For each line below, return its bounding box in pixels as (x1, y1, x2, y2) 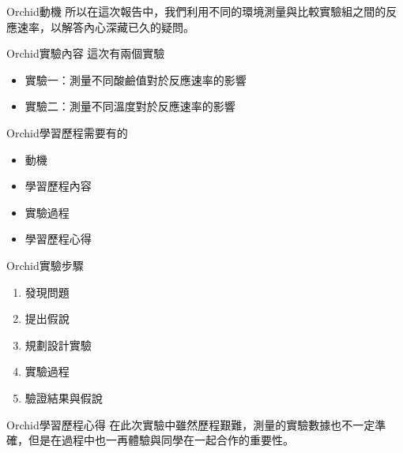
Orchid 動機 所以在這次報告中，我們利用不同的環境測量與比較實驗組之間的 (6, 3, 386, 19)
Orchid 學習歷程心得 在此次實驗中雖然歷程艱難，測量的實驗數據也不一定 (6, 416, 375, 432)
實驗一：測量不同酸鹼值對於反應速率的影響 (24, 71, 247, 88)
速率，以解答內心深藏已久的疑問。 (17, 18, 194, 35)
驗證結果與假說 (24, 389, 103, 406)
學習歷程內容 (24, 178, 92, 194)
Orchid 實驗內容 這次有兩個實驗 (6, 45, 165, 62)
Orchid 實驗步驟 (6, 256, 84, 273)
